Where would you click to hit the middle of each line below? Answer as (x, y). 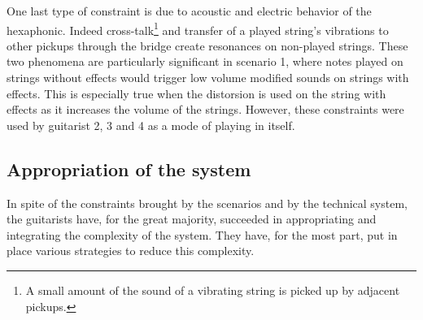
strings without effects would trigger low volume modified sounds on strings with (208, 78)
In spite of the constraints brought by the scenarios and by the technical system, (207, 203)
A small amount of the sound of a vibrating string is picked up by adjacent (213, 290)
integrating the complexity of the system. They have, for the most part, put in (202, 234)
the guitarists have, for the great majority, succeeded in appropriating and (192, 219)
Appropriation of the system (129, 169)
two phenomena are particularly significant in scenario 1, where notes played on (205, 61)
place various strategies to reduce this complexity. (131, 251)
